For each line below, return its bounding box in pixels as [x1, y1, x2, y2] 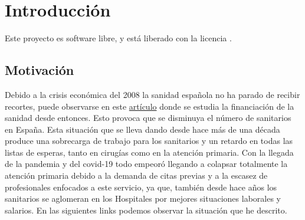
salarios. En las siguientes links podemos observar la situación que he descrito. [5, 203, 287, 216]
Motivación [5, 61, 74, 79]
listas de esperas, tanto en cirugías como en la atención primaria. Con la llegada [5, 146, 294, 158]
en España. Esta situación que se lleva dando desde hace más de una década [5, 123, 280, 135]
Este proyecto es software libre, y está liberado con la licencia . [5, 32, 232, 44]
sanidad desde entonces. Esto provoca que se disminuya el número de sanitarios [5, 111, 291, 124]
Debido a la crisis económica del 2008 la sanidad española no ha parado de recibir [5, 88, 300, 100]
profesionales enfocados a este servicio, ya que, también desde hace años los [5, 180, 277, 193]
